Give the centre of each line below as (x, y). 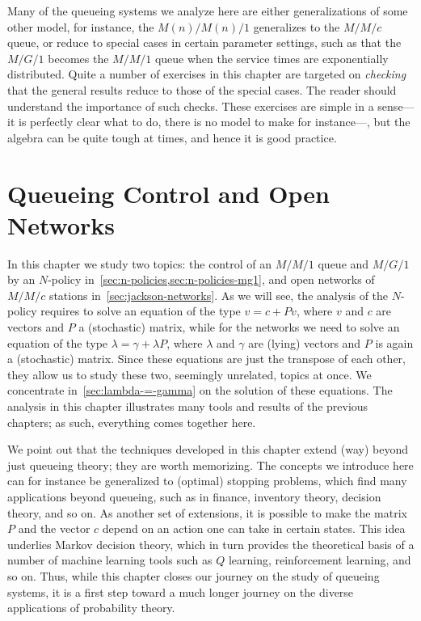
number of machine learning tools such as (110, 560)
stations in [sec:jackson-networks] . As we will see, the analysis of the (219, 295)
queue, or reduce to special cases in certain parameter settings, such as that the (204, 42)
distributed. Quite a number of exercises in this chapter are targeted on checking (207, 74)
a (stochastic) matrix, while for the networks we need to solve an (239, 327)
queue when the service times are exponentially (272, 58)
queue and (343, 263)
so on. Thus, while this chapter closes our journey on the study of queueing (194, 575)
